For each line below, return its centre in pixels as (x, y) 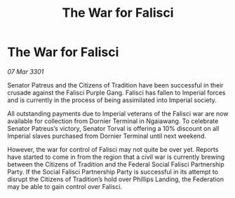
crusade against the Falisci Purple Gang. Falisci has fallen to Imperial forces (116, 92)
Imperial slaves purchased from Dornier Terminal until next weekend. (107, 136)
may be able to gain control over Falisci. (65, 186)
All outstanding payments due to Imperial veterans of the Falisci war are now (118, 113)
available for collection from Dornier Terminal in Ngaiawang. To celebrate (113, 121)
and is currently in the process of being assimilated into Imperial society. (112, 100)
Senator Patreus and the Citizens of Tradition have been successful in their (115, 85)
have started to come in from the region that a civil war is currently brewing (116, 157)
